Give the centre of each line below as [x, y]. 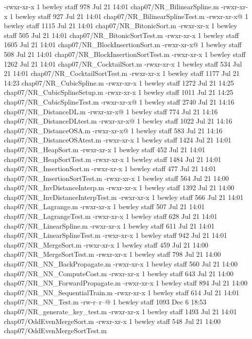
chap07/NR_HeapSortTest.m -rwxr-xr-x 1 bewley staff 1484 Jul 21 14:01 [113, 159]
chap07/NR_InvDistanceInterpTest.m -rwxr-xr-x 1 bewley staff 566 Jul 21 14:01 [124, 197]
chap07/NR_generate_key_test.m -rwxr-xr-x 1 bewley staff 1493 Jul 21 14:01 [120, 311]
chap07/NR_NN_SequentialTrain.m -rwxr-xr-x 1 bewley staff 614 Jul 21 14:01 [122, 292]
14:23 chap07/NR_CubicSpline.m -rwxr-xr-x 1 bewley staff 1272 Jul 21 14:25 [119, 82]
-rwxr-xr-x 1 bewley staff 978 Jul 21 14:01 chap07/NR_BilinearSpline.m [111, 6]
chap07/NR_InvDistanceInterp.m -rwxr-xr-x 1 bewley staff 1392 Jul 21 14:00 [119, 187]
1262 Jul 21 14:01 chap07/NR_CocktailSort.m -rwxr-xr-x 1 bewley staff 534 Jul [123, 63]
